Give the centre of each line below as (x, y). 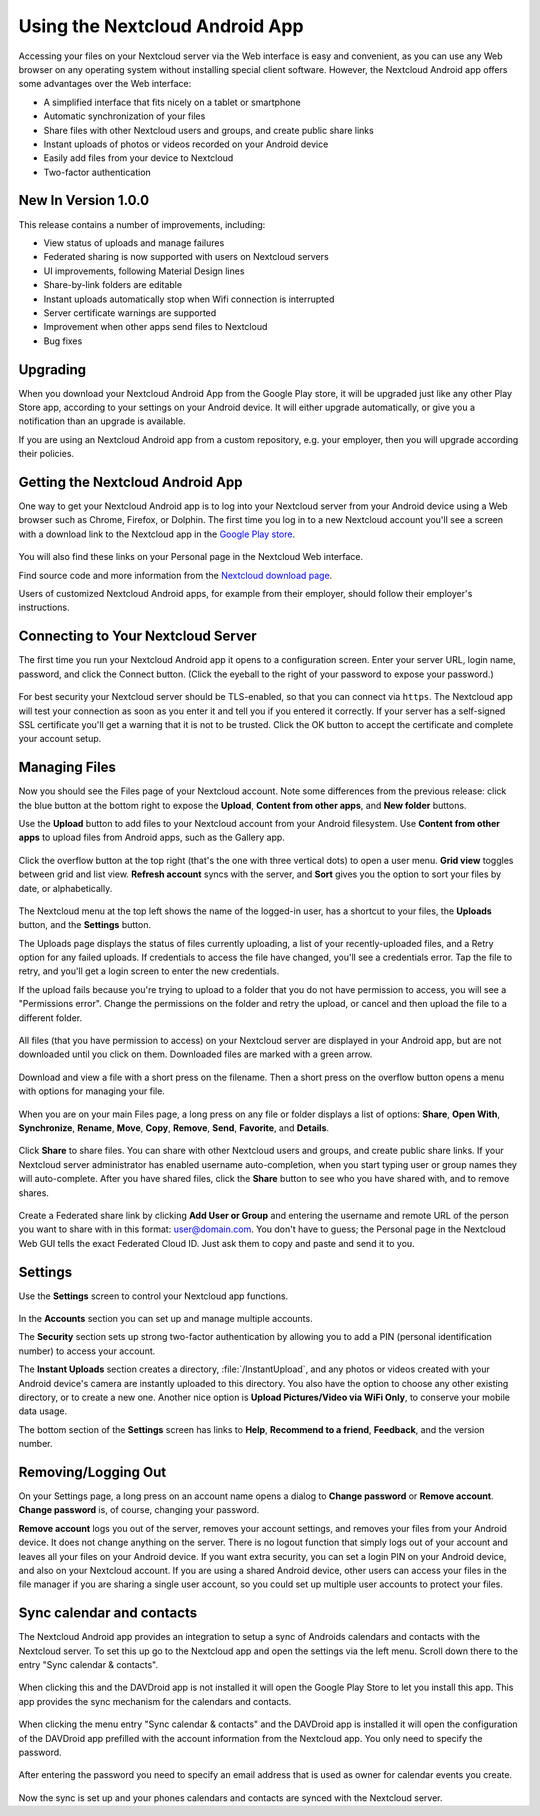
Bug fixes (63, 341)
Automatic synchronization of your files (124, 116)
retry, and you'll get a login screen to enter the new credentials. (149, 971)
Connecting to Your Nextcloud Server (137, 636)
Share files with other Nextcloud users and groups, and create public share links (208, 130)
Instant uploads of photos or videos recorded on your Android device (186, 144)
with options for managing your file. (91, 1091)
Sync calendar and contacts (108, 1613)
